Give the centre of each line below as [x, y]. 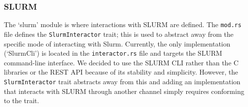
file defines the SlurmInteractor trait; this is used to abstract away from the [119, 34]
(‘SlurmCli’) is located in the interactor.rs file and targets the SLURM [113, 53]
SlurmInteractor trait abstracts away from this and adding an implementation [122, 81]
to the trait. [22, 100]
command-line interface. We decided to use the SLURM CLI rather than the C [121, 62]
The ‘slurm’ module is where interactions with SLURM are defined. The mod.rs [123, 24]
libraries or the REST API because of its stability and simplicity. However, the [121, 72]
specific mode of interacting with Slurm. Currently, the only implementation [117, 43]
